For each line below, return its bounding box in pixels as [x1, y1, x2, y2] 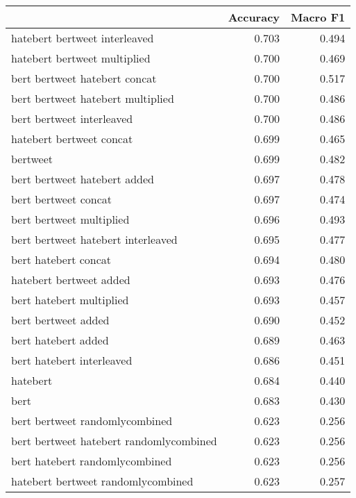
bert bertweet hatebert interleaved [11, 231, 178, 247]
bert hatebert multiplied [11, 292, 129, 308]
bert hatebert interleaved [11, 352, 133, 368]
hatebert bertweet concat [11, 131, 133, 147]
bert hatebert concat [11, 251, 112, 267]
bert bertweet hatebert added [11, 171, 154, 187]
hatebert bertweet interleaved [11, 30, 154, 46]
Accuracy [228, 9, 280, 25]
